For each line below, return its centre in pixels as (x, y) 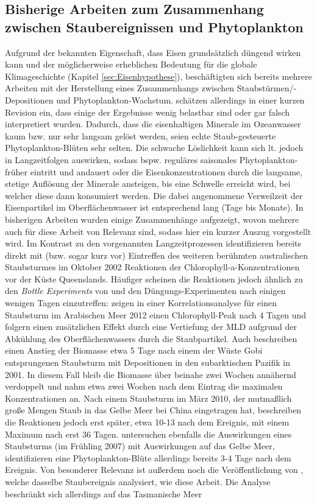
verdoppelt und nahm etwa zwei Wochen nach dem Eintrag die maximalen (144, 386)
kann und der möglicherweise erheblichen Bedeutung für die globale (131, 64)
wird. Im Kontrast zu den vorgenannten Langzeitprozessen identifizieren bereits (153, 243)
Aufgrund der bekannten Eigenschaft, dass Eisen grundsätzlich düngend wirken (153, 52)
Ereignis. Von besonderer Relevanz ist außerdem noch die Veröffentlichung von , (154, 470)
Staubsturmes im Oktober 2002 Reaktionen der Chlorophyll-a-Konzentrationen (152, 267)
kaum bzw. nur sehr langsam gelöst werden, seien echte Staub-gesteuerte (141, 135)
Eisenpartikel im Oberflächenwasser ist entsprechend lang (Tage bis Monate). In (154, 207)
